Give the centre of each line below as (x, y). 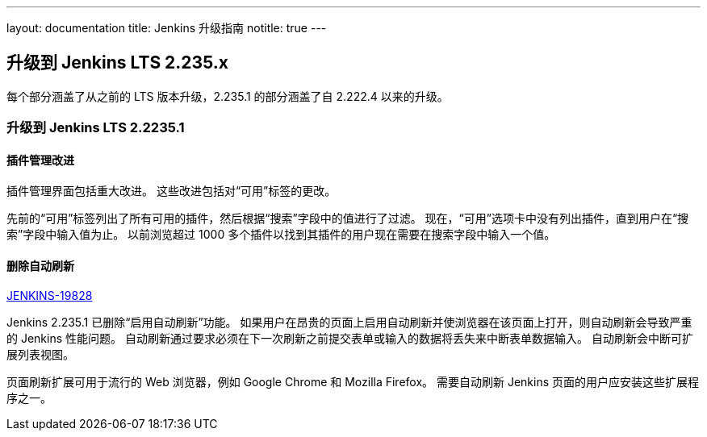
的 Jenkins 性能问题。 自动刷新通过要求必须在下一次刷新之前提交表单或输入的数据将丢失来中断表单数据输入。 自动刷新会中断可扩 (350, 338)
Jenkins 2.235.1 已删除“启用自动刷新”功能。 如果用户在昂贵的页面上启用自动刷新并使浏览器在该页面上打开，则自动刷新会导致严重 (349, 322)
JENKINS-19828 (50, 295)
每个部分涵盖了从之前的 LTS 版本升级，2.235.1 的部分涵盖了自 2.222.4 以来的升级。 (228, 96)
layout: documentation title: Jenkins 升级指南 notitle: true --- (167, 28)
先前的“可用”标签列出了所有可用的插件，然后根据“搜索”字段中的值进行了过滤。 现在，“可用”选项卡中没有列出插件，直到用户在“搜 (348, 218)
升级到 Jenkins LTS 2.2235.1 (96, 128)
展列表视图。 (40, 354)
